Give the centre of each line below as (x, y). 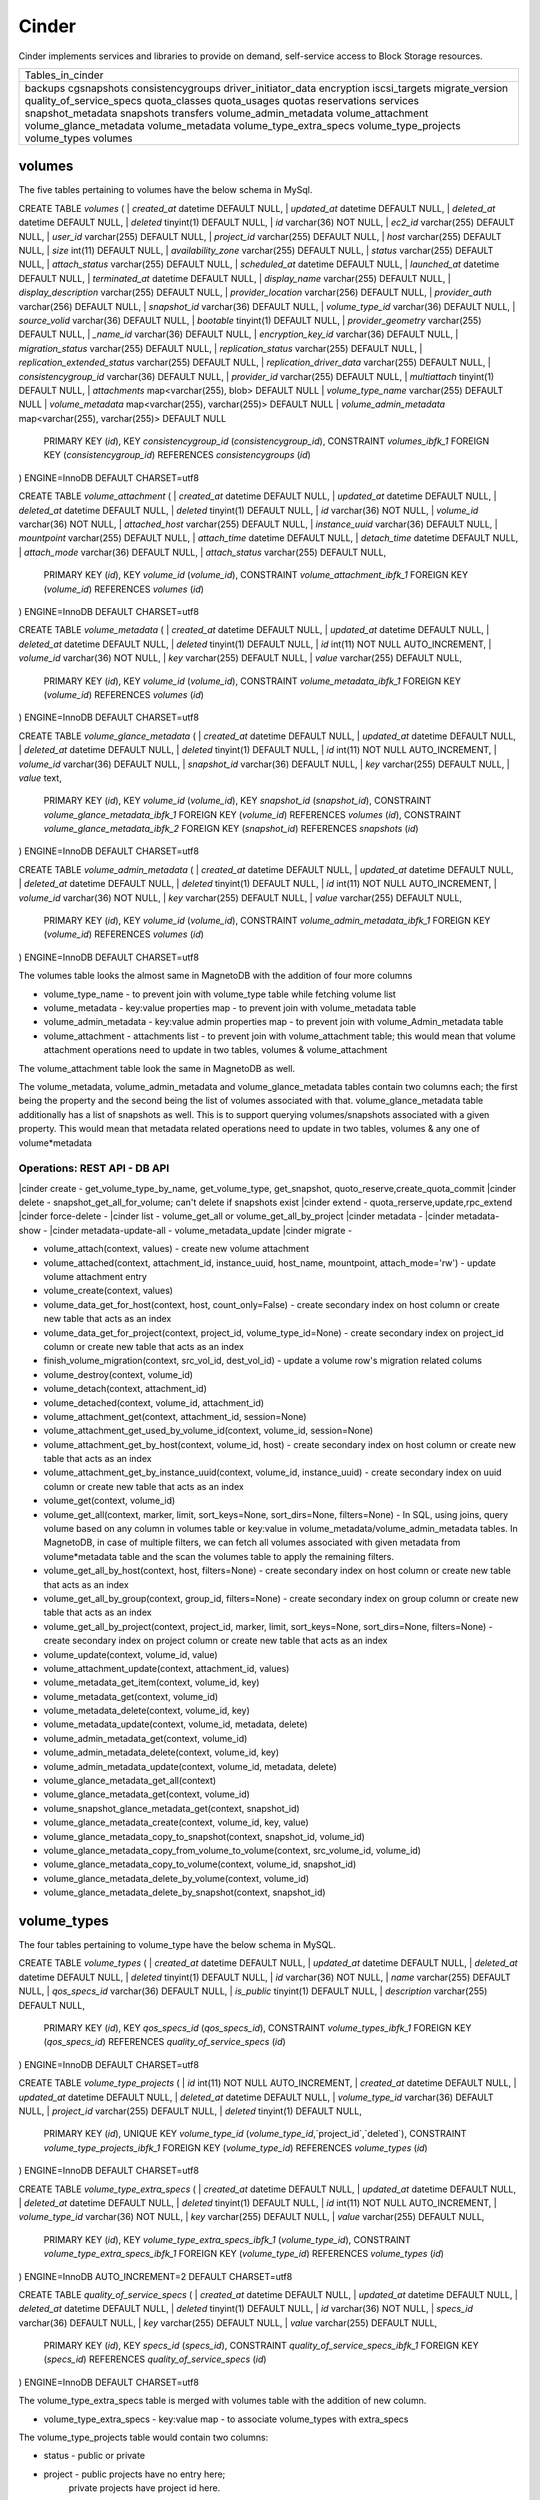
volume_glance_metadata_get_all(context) (130, 1781)
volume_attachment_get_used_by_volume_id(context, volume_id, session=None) (208, 1431)
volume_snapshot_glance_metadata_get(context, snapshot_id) (171, 1808)
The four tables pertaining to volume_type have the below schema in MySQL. (177, 1945)
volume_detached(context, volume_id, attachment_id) (154, 1402)
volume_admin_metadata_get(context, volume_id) (145, 1738)
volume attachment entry (95, 1276)
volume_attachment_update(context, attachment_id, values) (166, 1668)
